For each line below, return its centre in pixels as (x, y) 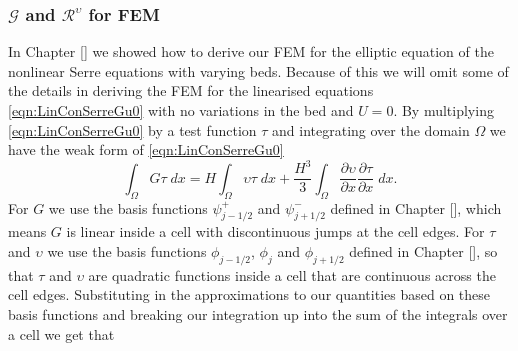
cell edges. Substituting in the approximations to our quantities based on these (249, 294)
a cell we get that (61, 333)
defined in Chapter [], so (423, 250)
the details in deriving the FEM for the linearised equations (191, 90)
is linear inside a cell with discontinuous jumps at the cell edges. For (275, 231)
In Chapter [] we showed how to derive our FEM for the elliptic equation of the (251, 51)
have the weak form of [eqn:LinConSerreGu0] (146, 149)
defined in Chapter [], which (416, 207)
